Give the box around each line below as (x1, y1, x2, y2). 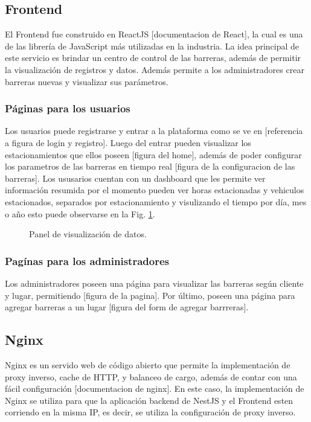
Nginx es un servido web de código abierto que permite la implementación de (5, 358, 290, 371)
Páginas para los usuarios (5, 101, 130, 116)
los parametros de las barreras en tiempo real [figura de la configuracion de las (5, 160, 295, 173)
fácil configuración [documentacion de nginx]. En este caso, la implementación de (5, 382, 304, 395)
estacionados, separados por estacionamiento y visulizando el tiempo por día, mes (5, 195, 307, 208)
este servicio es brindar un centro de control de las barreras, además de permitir (5, 51, 301, 64)
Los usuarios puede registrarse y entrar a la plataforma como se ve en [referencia (5, 124, 303, 137)
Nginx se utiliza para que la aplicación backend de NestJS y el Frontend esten (5, 394, 293, 406)
